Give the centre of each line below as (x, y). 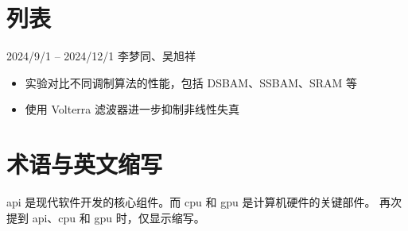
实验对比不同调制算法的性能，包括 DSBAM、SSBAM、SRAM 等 (191, 82)
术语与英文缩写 (85, 164)
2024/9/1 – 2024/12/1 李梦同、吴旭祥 (101, 56)
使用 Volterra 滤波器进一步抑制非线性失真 (132, 109)
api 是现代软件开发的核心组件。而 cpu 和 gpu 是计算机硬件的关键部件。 (191, 202)
